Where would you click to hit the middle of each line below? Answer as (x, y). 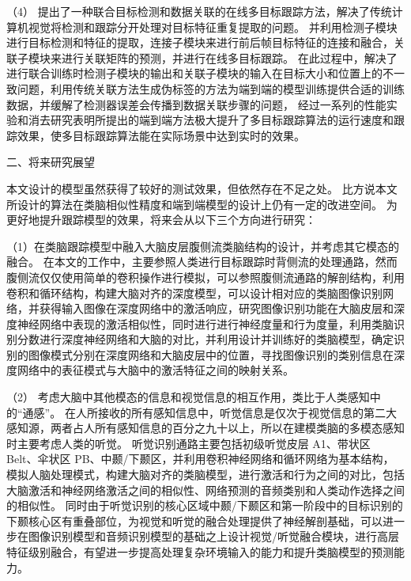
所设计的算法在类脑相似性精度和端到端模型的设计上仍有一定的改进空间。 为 (202, 204)
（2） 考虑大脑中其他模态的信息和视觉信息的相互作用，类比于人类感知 (188, 397)
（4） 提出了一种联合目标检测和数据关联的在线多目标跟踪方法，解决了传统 (199, 11)
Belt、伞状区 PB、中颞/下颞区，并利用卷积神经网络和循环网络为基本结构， (200, 459)
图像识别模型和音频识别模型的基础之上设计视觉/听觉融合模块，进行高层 (213, 536)
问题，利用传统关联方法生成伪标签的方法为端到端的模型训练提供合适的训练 (211, 88)
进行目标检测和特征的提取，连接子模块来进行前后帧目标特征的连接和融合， (200, 42)
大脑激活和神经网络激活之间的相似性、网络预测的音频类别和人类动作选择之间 (205, 490)
